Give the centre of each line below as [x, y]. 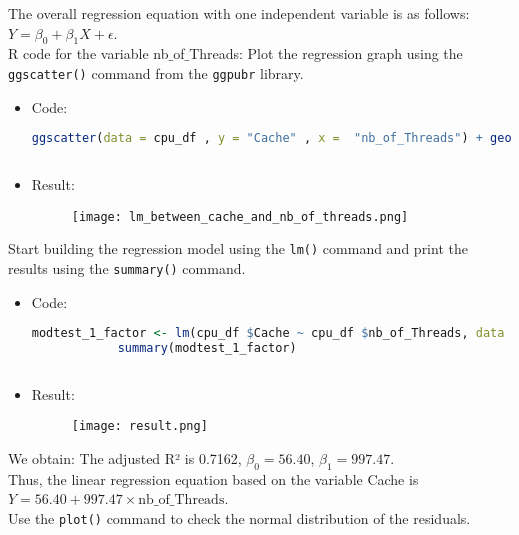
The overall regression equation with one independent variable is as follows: [239, 13]
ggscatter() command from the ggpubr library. [156, 72]
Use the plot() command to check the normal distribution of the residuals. [239, 518]
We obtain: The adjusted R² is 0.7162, [125, 458]
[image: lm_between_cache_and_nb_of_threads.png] [240, 216]
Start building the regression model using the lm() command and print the [238, 248]
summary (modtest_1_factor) [207, 348]
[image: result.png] [139, 426]
